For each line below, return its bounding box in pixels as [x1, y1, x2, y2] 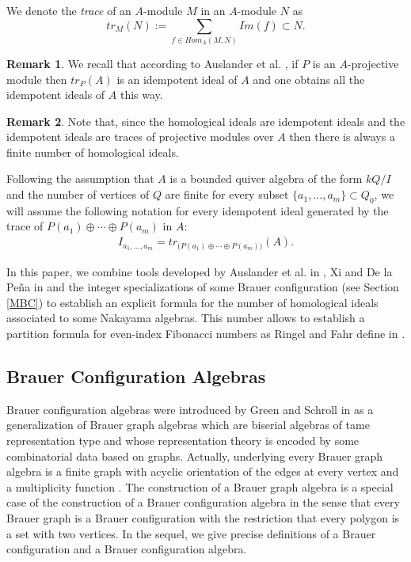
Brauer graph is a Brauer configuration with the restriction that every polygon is [6, 509, 400, 526]
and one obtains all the [253, 70, 365, 87]
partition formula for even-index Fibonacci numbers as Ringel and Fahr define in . [6, 325, 405, 341]
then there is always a [289, 128, 395, 145]
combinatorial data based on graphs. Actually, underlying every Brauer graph [6, 447, 383, 464]
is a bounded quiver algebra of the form [169, 170, 363, 187]
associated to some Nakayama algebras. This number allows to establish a [6, 309, 365, 326]
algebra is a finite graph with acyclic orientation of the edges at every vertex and [6, 463, 399, 480]
